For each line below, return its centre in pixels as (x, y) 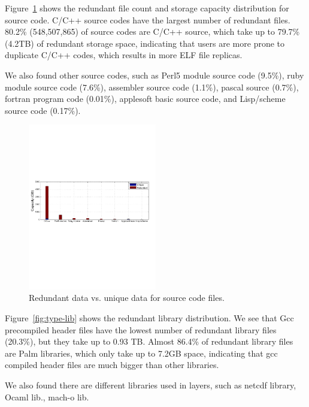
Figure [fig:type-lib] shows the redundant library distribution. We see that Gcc (149, 317)
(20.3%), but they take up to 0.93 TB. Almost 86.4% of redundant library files (149, 341)
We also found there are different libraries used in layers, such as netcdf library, (151, 385)
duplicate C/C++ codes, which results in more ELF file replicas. (124, 55)
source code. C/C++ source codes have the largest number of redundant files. (148, 19)
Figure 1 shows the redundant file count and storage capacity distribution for (147, 8)
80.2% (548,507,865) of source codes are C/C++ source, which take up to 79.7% (152, 31)
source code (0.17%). (43, 110)
